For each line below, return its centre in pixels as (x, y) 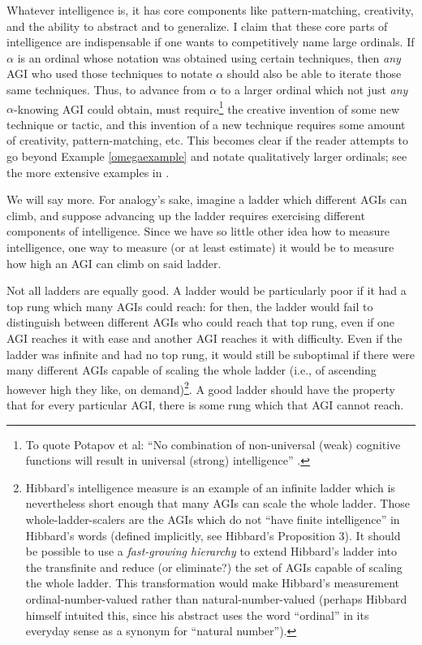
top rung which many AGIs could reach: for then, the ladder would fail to (190, 306)
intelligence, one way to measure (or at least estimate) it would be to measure (200, 247)
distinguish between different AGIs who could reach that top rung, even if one (201, 322)
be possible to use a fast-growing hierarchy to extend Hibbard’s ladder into (211, 551)
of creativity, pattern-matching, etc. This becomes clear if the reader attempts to (208, 140)
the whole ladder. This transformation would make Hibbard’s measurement (212, 583)
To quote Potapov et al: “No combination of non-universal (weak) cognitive (213, 444)
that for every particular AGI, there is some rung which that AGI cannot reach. (205, 404)
